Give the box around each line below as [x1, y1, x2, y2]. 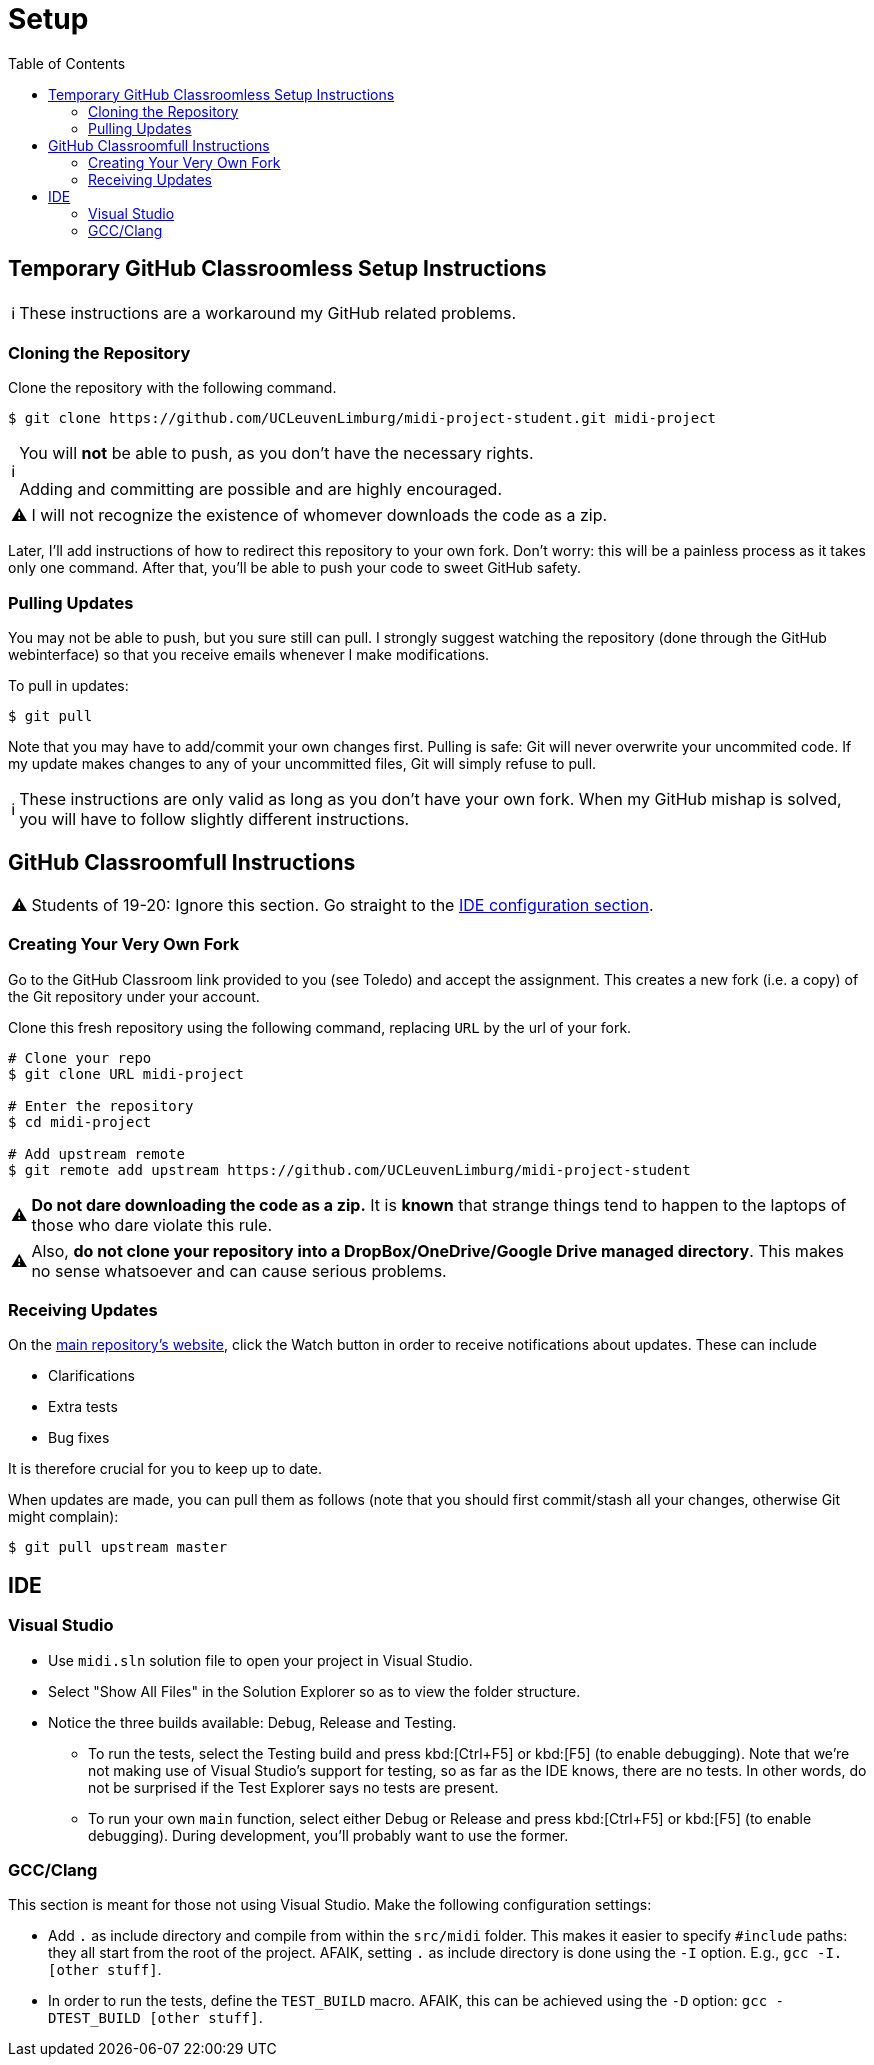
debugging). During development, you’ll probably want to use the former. [88, 1826, 569, 1844]
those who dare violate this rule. [31, 1214, 273, 1235]
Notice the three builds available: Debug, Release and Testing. [48, 1713, 457, 1731]
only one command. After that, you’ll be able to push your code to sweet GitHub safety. [8, 559, 582, 577]
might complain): [8, 1508, 119, 1526]
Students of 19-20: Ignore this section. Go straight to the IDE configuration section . [31, 894, 654, 915]
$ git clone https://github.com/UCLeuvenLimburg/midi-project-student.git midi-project [8, 410, 717, 427]
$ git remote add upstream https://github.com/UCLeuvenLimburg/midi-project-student [8, 1161, 691, 1178]
